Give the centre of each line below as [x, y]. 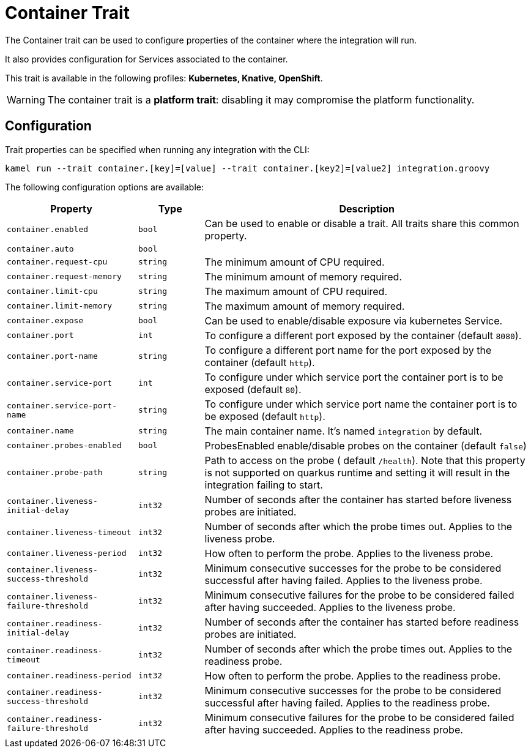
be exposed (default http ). [265, 416]
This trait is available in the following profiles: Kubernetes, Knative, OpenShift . [164, 78]
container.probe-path [55, 473]
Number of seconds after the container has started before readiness [362, 622]
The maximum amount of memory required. [305, 306]
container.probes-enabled [64, 446]
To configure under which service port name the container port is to [361, 404]
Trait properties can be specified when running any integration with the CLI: [157, 149]
